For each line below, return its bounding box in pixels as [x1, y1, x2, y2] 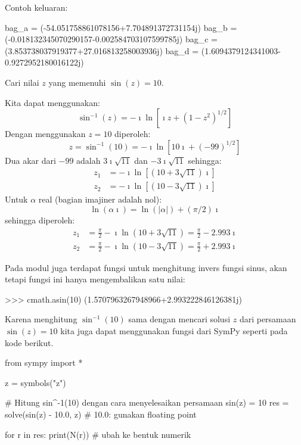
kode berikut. [5, 336, 54, 348]
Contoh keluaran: [5, 1, 68, 13]
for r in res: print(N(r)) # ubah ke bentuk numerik [5, 428, 191, 440]
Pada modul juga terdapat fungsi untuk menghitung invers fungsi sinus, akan [5, 261, 287, 273]
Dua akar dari [5, 154, 56, 166]
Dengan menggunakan [5, 127, 86, 140]
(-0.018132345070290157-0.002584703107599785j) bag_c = [5, 33, 218, 45]
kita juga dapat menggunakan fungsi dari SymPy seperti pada [60, 325, 288, 337]
